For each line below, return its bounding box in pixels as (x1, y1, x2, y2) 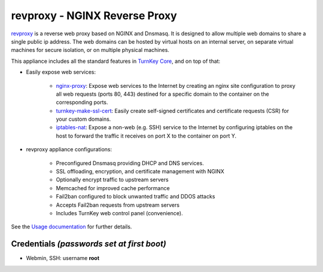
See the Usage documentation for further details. (11, 223, 132, 230)
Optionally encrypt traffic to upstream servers (56, 176, 169, 184)
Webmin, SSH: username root (26, 255, 100, 262)
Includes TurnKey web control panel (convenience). (56, 209, 183, 216)
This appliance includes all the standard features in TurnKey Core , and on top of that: (11, 57, 221, 65)
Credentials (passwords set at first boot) (11, 239, 167, 249)
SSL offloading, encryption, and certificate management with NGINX (56, 168, 224, 175)
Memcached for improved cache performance (56, 184, 170, 191)
